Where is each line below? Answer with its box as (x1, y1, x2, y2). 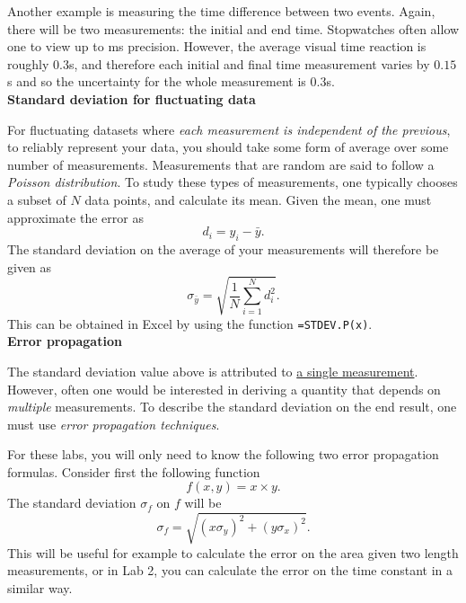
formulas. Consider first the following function (7, 462, 260, 481)
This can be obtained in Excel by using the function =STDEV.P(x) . (7, 314, 373, 333)
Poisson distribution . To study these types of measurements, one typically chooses (7, 173, 458, 191)
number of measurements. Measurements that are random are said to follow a (7, 155, 435, 173)
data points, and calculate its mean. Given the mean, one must (84, 190, 432, 208)
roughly (7, 54, 49, 73)
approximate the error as (7, 208, 144, 226)
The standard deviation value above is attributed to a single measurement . (7, 361, 418, 380)
